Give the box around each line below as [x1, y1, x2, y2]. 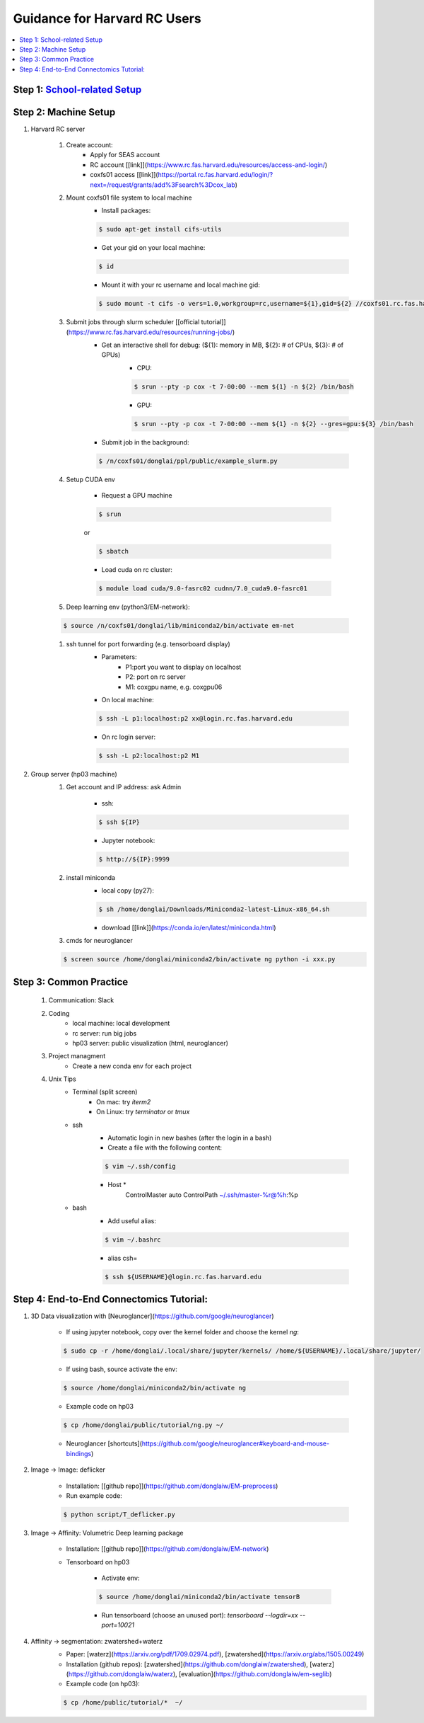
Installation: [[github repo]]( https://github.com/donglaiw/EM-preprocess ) [66, 1482, 278, 1490]
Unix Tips [48, 1075, 77, 1083]
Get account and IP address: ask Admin [66, 783, 182, 791]
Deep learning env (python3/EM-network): [66, 602, 190, 612]
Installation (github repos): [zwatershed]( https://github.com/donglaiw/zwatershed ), [66, 1660, 309, 1668]
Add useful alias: [107, 1216, 157, 1225]
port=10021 [101, 1621, 134, 1630]
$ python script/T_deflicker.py [63, 1510, 176, 1518]
